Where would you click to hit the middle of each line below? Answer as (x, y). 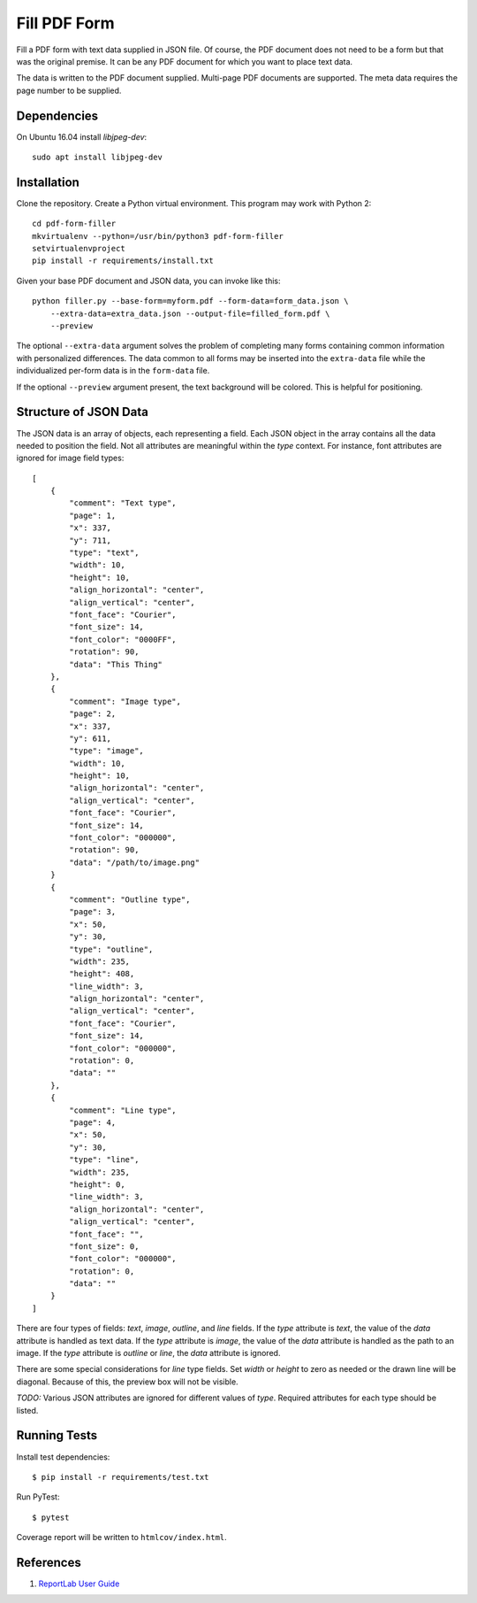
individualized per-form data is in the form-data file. (113, 371)
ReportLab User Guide (79, 1584)
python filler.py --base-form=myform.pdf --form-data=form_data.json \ (190, 301)
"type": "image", (107, 751)
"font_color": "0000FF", (123, 639)
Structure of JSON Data (83, 412)
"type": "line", (104, 1160)
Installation (48, 182)
